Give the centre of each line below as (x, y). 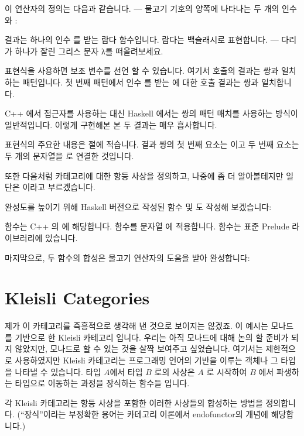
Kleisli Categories (77, 298)
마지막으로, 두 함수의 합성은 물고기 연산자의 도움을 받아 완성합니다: (127, 257)
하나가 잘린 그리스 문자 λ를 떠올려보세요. (89, 51)
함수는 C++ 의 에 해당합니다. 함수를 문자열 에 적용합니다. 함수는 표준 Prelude (147, 226)
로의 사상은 (175, 371)
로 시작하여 (227, 371)
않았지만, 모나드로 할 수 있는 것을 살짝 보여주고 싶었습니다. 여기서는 (139, 349)
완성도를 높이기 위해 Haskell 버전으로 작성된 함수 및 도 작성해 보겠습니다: (138, 206)
